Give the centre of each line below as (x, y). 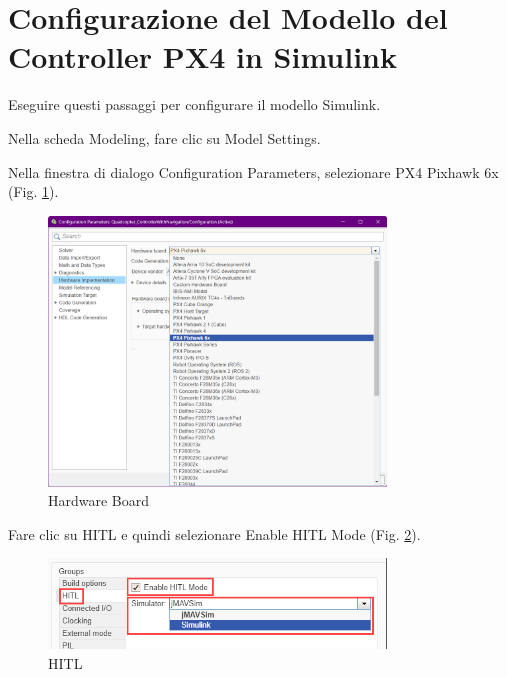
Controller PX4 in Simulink (202, 56)
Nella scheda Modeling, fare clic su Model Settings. (164, 137)
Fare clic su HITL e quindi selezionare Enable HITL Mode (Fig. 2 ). (214, 533)
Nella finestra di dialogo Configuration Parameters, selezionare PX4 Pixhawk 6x (253, 171)
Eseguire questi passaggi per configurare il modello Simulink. (194, 104)
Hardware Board (99, 500)
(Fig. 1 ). (33, 191)
